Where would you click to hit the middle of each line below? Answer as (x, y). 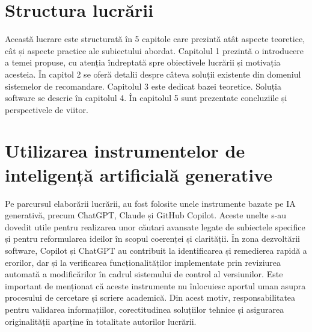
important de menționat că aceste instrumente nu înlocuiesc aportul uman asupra (155, 285)
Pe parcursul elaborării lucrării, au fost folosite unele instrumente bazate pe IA (150, 203)
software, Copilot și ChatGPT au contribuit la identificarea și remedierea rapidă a (156, 250)
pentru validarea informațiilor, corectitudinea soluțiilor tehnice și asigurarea (145, 309)
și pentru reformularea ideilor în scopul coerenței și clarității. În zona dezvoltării (152, 238)
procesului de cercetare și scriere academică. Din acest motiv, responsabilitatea (150, 297)
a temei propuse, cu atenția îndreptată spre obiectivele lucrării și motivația (143, 62)
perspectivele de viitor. (47, 109)
